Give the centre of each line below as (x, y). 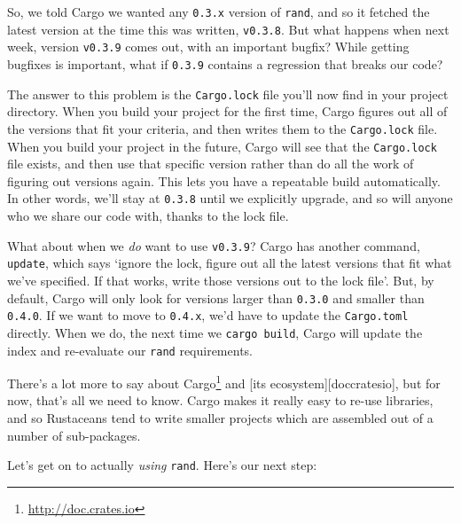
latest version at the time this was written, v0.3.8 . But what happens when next (228, 29)
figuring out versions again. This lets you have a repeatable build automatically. (224, 180)
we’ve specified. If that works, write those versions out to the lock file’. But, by (221, 280)
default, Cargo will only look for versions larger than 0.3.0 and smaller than (216, 297)
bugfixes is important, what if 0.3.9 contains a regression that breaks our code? (225, 63)
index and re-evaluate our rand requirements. (130, 350)
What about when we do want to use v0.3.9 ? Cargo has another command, (214, 245)
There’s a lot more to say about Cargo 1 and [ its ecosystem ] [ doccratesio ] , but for (224, 382)
